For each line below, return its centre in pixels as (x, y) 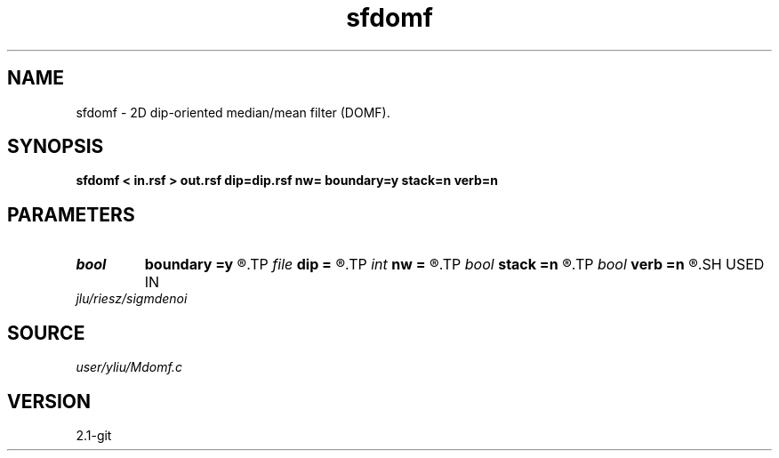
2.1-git (94, 435)
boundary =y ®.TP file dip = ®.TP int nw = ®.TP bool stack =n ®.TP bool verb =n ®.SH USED (454, 265)
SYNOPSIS (56, 147)
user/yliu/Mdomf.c (129, 367)
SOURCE (46, 333)
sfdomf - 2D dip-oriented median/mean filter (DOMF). (233, 112)
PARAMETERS (71, 214)
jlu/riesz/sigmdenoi (132, 299)
